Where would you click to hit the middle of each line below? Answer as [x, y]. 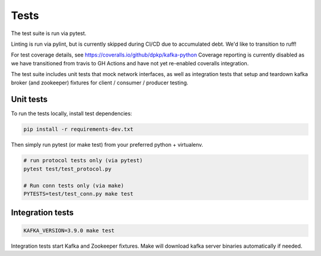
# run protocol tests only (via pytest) [83, 161]
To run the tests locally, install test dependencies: [72, 113]
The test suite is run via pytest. [49, 33]
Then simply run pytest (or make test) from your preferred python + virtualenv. [107, 145]
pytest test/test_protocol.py [67, 169]
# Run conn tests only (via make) [74, 185]
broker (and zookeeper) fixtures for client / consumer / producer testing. [100, 83]
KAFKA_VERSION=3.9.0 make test [69, 230]
